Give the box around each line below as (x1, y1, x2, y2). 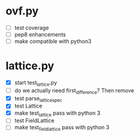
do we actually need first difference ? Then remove (14, 87, 135, 96)
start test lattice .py (14, 79, 57, 88)
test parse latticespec (14, 94, 63, 103)
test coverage (14, 24, 49, 31)
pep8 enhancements (14, 31, 66, 38)
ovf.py (5, 4, 39, 18)
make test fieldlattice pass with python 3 (14, 124, 110, 133)
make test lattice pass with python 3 (14, 109, 101, 118)
